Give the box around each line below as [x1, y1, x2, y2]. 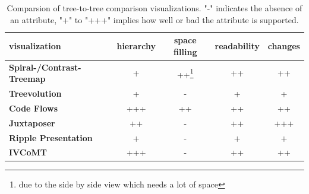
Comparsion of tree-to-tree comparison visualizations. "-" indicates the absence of [7, 2, 302, 14]
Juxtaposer [9, 116, 55, 129]
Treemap [9, 72, 46, 85]
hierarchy [116, 39, 156, 52]
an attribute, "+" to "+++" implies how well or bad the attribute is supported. [10, 13, 299, 26]
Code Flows [9, 101, 58, 114]
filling [174, 45, 197, 58]
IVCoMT [9, 146, 47, 158]
